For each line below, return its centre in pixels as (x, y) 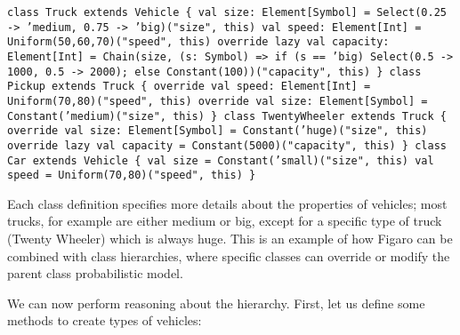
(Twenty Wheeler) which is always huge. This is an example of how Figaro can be (230, 239)
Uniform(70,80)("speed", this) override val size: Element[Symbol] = (218, 101)
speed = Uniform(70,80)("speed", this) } (132, 175)
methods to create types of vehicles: (105, 320)
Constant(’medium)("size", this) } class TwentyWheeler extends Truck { (227, 116)
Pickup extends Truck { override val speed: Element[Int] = (189, 87)
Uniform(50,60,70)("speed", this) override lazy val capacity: (198, 42)
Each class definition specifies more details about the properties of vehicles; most (227, 203)
